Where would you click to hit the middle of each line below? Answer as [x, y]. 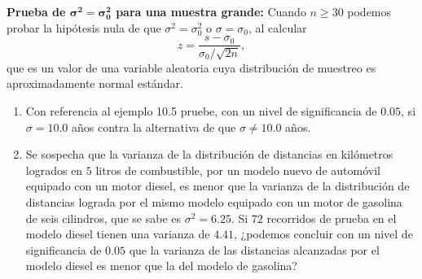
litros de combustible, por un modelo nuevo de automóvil [238, 170]
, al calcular [278, 27]
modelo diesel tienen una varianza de [118, 234]
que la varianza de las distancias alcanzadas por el [254, 249]
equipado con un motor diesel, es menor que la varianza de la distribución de [218, 186]
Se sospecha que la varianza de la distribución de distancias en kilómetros [209, 154]
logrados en [54, 170]
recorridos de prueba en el [332, 218]
